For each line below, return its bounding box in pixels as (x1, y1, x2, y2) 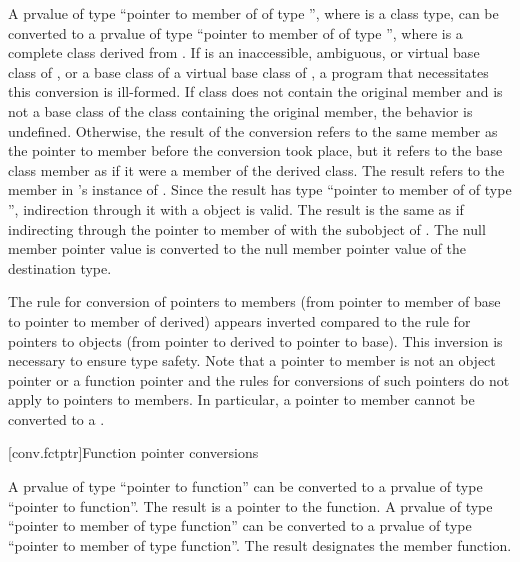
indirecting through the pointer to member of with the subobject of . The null (8, 218, 486, 239)
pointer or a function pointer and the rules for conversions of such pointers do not (8, 369, 510, 390)
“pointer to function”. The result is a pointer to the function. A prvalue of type (8, 495, 493, 516)
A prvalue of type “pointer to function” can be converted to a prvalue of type (8, 476, 483, 497)
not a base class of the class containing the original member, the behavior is (8, 100, 473, 121)
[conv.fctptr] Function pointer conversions (8, 442, 259, 463)
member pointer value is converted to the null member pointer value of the (8, 238, 466, 259)
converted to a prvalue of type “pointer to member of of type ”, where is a (8, 22, 463, 43)
